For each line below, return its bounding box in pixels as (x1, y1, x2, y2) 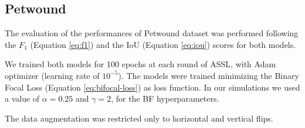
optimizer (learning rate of (5, 69, 100, 81)
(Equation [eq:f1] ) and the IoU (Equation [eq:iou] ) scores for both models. (30, 38, 296, 50)
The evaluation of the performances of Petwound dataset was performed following (5, 27, 299, 39)
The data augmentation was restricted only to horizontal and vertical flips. (5, 112, 273, 124)
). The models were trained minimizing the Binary (118, 69, 299, 81)
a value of (5, 92, 40, 105)
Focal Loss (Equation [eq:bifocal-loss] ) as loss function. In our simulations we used (5, 81, 300, 93)
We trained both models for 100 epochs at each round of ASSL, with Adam (5, 58, 276, 70)
